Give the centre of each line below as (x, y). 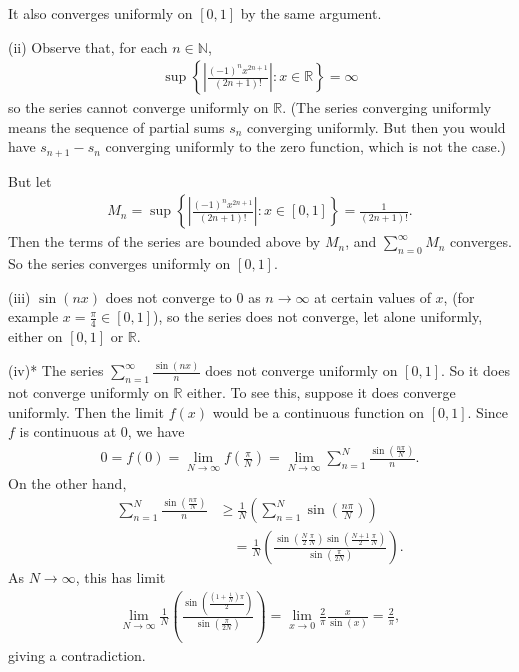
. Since (487, 411)
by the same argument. (311, 13)
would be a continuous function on (318, 411)
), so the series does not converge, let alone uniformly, (318, 316)
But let (30, 180)
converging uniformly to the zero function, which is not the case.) (305, 146)
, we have (156, 431)
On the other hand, (67, 483)
